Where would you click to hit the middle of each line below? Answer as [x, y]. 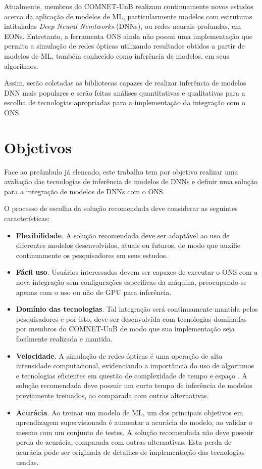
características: [27, 218]
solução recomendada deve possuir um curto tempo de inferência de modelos [134, 385]
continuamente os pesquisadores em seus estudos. [92, 255]
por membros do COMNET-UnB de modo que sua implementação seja [125, 329]
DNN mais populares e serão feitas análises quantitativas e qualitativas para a [125, 92]
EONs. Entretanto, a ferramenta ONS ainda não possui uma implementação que [128, 36]
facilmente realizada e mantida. [64, 338]
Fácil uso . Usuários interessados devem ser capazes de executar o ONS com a [137, 272]
